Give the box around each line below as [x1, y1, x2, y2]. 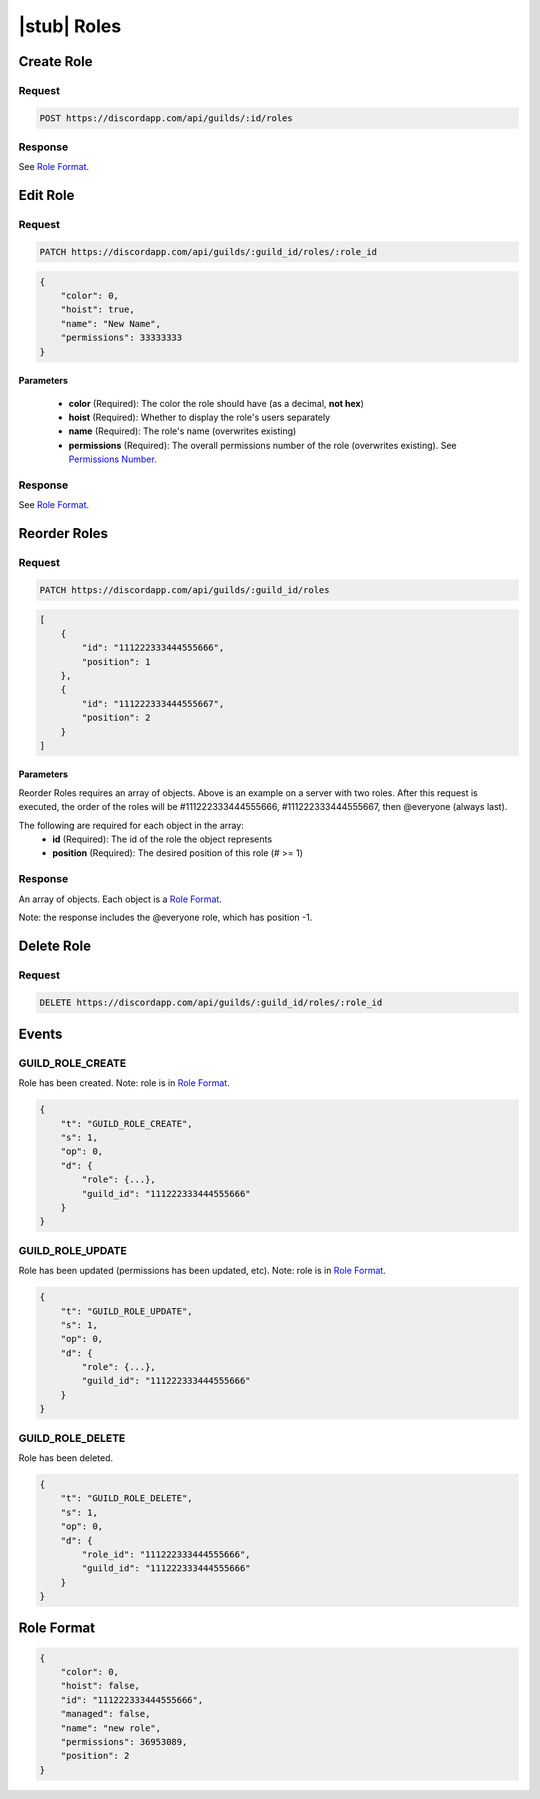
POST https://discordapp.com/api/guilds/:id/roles [39, 112, 294, 124]
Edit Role [18, 187, 75, 204]
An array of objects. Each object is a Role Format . [18, 893, 222, 905]
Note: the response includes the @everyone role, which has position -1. [18, 911, 313, 923]
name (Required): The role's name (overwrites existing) [68, 425, 297, 437]
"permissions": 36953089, [60, 1736, 188, 1748]
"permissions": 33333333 [60, 332, 183, 344]
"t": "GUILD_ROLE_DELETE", [60, 1493, 194, 1504]
